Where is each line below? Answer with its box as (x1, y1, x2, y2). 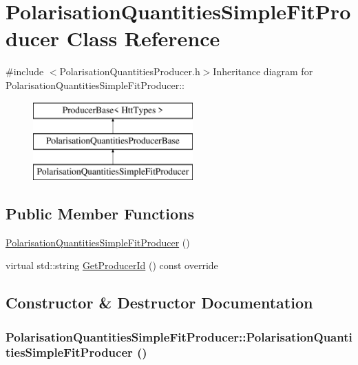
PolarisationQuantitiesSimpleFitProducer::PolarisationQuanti (6, 328, 352, 345)
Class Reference (66, 24, 220, 52)
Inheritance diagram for (213, 64, 313, 79)
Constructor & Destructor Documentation (6, 292, 313, 313)
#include (6, 64, 44, 79)
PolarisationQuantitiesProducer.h (59, 64, 200, 79)
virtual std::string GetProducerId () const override (6, 258, 218, 273)
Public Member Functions (6, 202, 194, 224)
